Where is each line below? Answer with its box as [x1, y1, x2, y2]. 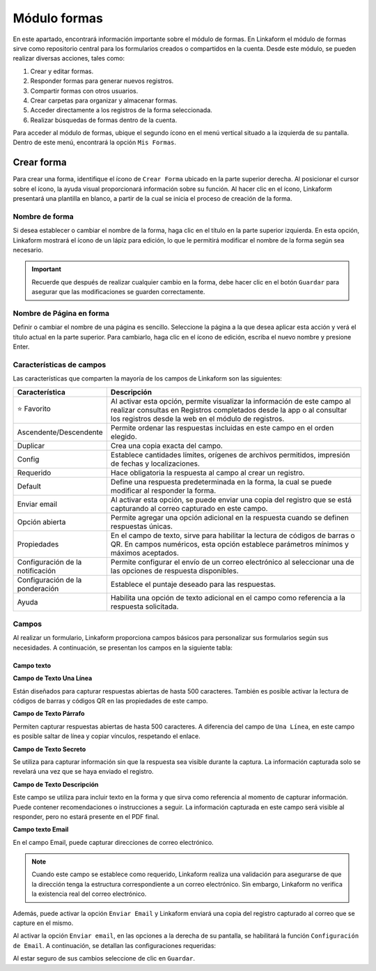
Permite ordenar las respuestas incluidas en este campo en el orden [110, 422, 334, 432]
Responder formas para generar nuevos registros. [30, 77, 174, 85]
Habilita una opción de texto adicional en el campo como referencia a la [110, 592, 346, 602]
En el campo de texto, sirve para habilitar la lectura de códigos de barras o [110, 530, 355, 540]
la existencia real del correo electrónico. [31, 889, 147, 899]
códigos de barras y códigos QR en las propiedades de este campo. [13, 697, 208, 705]
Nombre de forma [13, 211, 74, 221]
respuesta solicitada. [110, 602, 179, 611]
